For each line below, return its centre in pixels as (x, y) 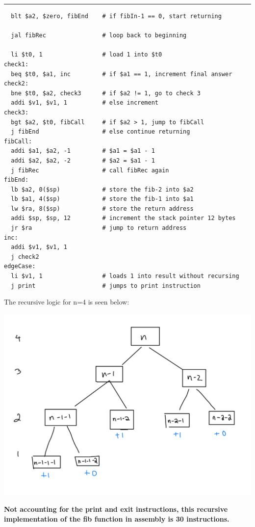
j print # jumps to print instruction (106, 286)
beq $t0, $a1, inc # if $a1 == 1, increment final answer (122, 74)
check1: (16, 64)
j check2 (25, 257)
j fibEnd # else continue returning (101, 132)
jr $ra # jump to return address (99, 228)
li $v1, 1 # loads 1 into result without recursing (125, 276)
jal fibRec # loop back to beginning (99, 36)
